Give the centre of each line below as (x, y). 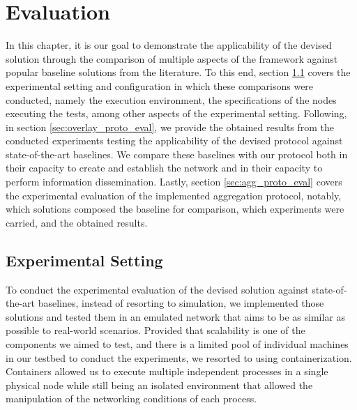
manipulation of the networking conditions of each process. (131, 398)
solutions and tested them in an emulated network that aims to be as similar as (176, 316)
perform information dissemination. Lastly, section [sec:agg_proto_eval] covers (174, 182)
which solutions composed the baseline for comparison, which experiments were (175, 209)
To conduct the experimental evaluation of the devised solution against (157, 289)
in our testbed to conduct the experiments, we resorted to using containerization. (179, 357)
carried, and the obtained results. (77, 222)
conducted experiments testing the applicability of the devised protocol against (174, 141)
